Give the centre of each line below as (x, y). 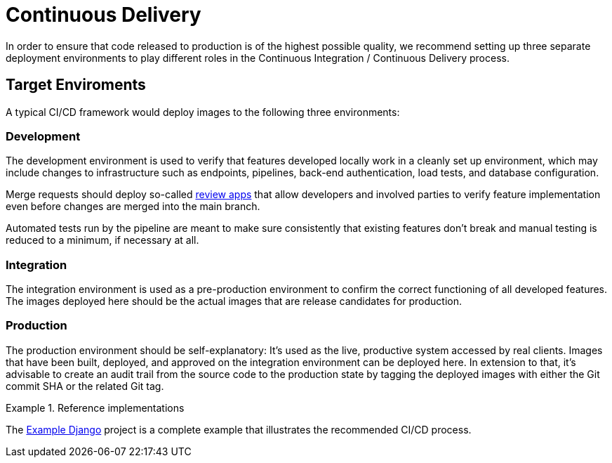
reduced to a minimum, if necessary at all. (102, 240)
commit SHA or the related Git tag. (85, 386)
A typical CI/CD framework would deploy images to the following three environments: (203, 112)
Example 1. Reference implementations (95, 407)
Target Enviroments (76, 85)
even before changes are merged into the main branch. (133, 207)
